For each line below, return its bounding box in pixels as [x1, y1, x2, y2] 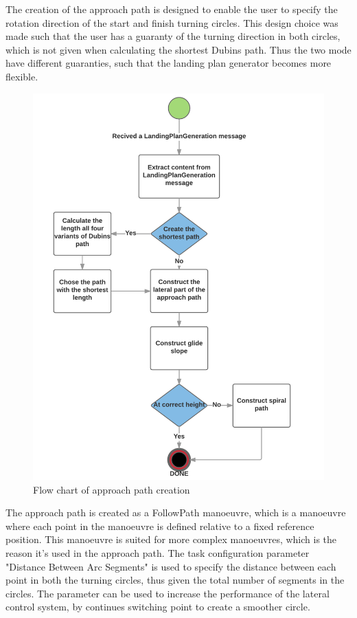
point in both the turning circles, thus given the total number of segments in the [5, 573, 345, 587]
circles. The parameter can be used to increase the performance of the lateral [5, 586, 330, 600]
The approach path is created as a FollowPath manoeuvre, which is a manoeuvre [5, 505, 346, 520]
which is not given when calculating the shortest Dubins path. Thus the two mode [5, 42, 352, 56]
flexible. [5, 69, 38, 83]
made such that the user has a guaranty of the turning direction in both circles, [5, 29, 341, 43]
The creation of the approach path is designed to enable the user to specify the [5, 2, 338, 16]
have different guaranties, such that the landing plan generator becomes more [5, 56, 332, 70]
